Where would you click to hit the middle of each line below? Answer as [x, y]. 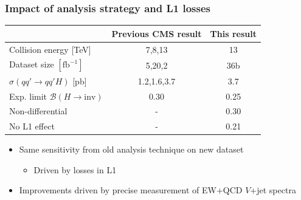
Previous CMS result [157, 33]
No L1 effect [32, 126]
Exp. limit [28, 96]
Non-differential [38, 111]
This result [233, 33]
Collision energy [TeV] [50, 49]
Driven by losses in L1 [75, 169]
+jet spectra [273, 190]
